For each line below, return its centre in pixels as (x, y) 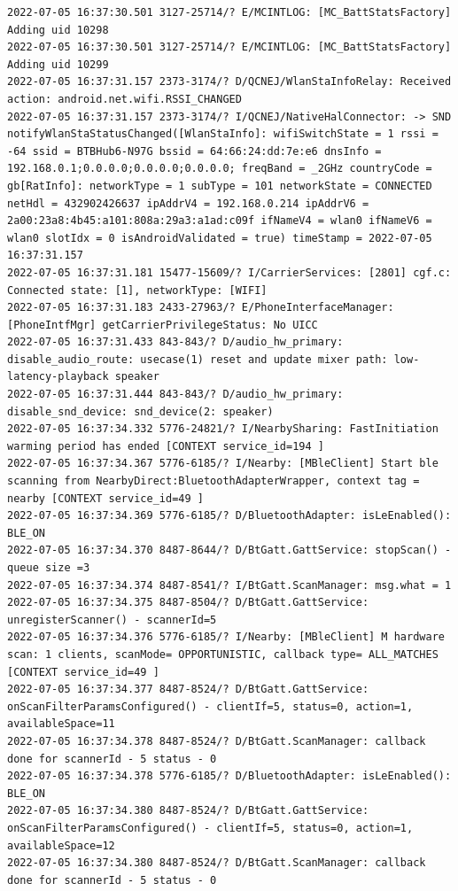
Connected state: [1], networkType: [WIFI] (137, 290)
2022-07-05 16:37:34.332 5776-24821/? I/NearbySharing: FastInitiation (223, 429)
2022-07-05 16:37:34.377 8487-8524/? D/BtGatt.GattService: (188, 690)
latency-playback (58, 377)
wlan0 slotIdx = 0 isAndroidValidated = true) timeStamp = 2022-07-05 (220, 238)
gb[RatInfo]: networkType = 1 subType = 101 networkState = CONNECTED (220, 186)
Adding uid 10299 (58, 64)
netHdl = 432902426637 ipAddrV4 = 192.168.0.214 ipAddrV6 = (188, 203)
